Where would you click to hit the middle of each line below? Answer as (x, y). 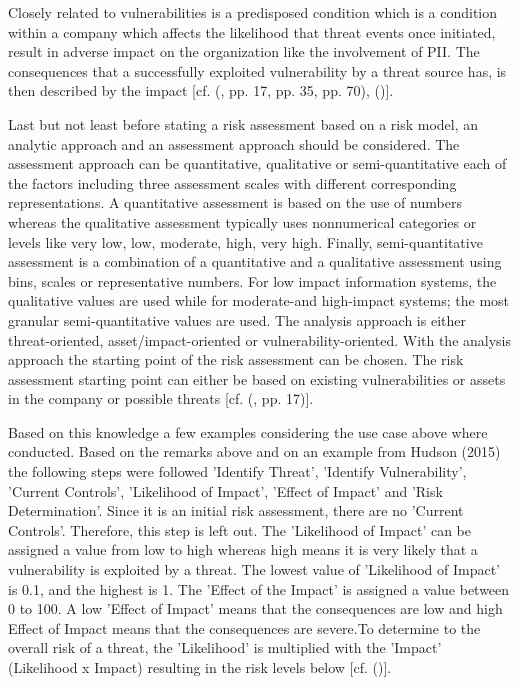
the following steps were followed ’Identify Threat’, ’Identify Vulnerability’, (237, 471)
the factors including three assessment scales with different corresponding (232, 182)
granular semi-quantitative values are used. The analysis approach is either (237, 319)
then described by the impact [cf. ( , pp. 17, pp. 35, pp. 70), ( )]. (201, 90)
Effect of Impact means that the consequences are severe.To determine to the (244, 627)
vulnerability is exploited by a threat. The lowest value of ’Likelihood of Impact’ (254, 569)
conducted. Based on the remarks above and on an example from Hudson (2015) (254, 451)
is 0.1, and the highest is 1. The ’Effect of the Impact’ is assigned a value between (259, 588)
